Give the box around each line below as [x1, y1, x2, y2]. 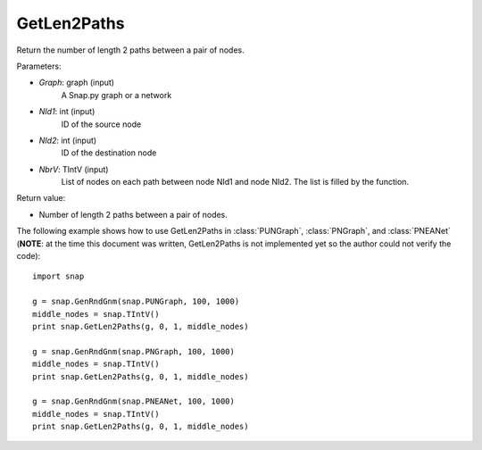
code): [16, 251, 41, 262]
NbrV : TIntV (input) [38, 163, 109, 174]
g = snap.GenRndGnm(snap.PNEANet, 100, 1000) [32, 396, 236, 406]
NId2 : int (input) [38, 135, 97, 146]
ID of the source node [61, 119, 142, 129]
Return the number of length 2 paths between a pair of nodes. [16, 45, 245, 55]
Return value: [16, 193, 66, 204]
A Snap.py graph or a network [61, 89, 172, 100]
